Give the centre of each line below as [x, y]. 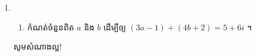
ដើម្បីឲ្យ [115, 27]
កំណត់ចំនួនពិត [51, 27]
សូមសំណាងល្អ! [37, 46]
